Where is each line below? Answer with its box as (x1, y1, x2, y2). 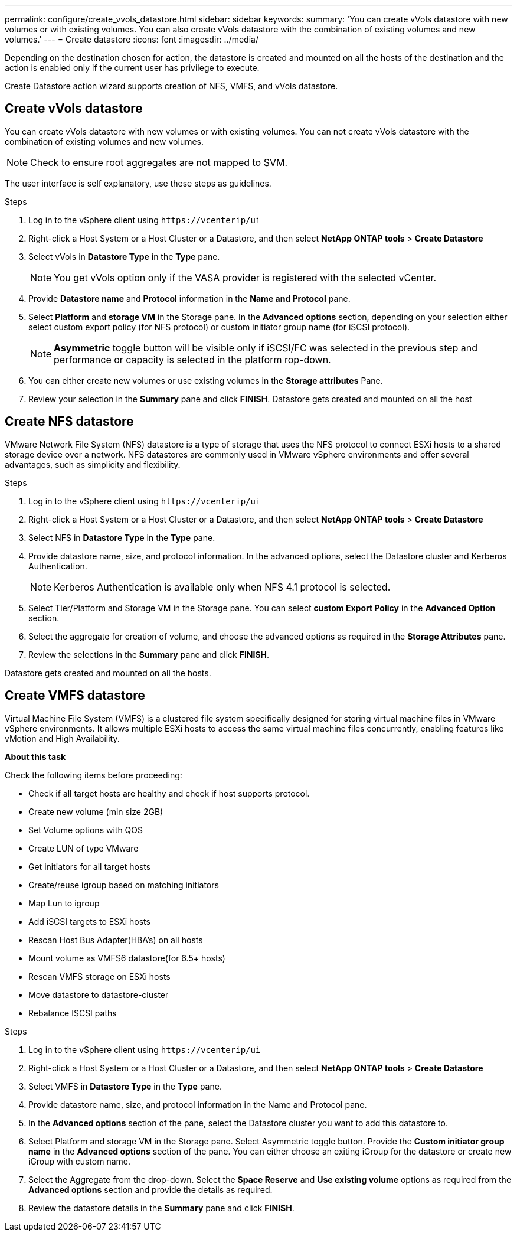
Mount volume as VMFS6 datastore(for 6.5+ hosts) (28, 953, 225, 963)
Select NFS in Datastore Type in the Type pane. (28, 532, 215, 543)
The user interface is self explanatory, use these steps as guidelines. (5, 178, 271, 188)
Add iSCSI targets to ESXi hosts (28, 916, 150, 927)
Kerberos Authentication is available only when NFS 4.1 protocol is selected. (54, 581, 391, 593)
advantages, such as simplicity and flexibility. (5, 459, 181, 469)
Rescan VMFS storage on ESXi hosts (28, 971, 171, 981)
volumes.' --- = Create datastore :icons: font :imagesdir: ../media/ (5, 34, 258, 44)
